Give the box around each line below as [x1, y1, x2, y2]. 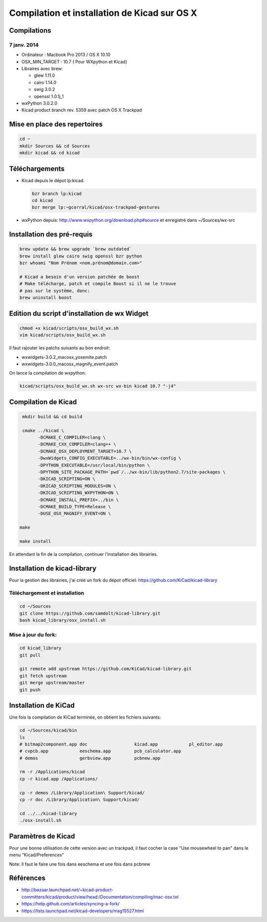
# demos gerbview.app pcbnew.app [19, 755, 161, 761]
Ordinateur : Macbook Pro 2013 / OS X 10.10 [21, 52, 111, 58]
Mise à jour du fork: [9, 631, 57, 638]
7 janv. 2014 [9, 41, 39, 48]
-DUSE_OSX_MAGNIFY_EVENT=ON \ [38, 511, 111, 517]
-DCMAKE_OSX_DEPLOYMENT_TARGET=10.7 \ [38, 448, 132, 454]
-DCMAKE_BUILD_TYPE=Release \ [38, 504, 111, 509]
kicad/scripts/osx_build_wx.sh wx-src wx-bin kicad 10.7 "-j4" [19, 384, 177, 389]
